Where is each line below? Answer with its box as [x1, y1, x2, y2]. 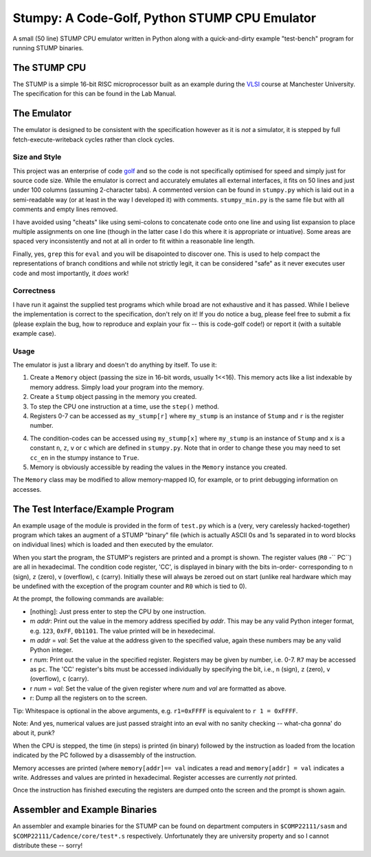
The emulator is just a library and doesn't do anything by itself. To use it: [12, 361, 217, 369]
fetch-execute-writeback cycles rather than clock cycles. [12, 135, 175, 144]
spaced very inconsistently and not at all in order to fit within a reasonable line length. [12, 237, 256, 246]
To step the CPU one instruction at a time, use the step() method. [30, 402, 219, 411]
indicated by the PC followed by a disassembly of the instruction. [12, 751, 197, 759]
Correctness [12, 286, 56, 296]
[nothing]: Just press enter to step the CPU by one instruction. [30, 607, 206, 616]
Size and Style [12, 152, 62, 162]
